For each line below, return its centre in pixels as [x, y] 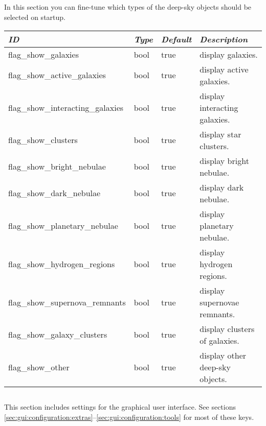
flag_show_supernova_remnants [67, 302]
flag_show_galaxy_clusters [58, 335]
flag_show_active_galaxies [57, 75]
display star [220, 134]
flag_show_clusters [43, 140]
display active [224, 69]
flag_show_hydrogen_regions [62, 264]
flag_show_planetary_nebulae [63, 225]
